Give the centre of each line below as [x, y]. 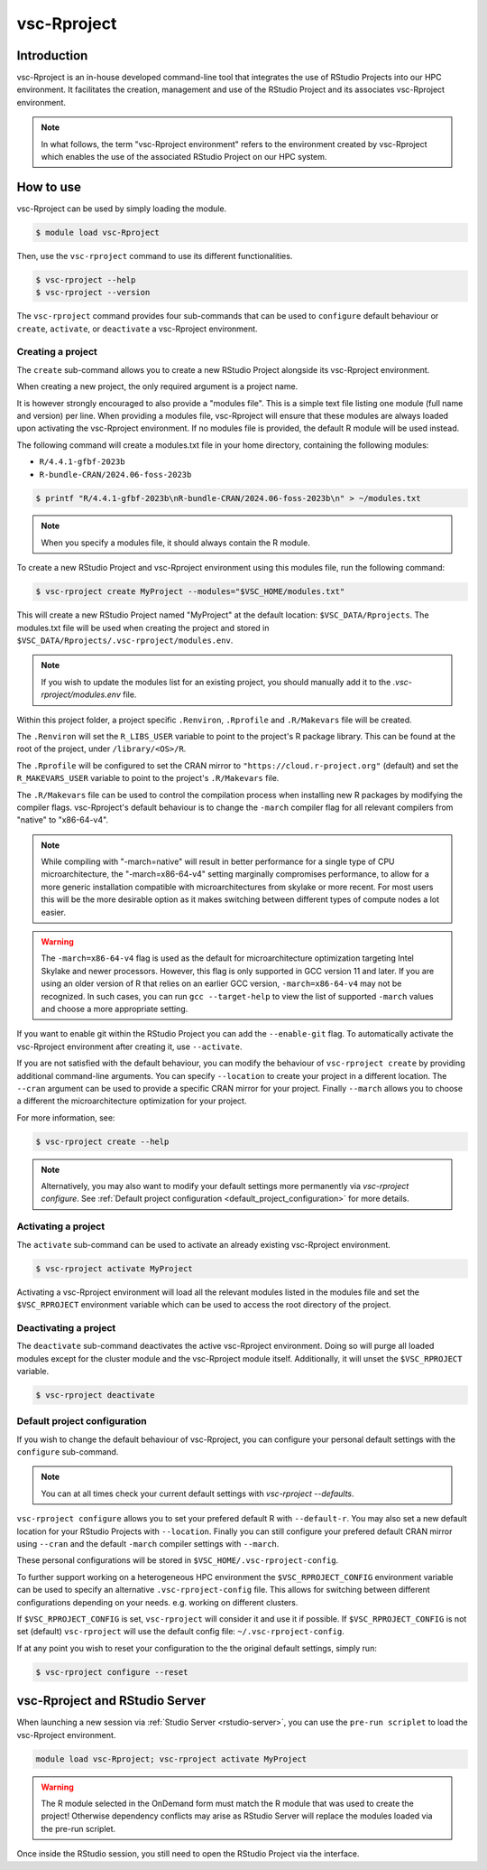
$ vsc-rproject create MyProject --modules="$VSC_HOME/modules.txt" [190, 592]
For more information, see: [66, 1117]
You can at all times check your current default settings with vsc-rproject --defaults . [198, 1493]
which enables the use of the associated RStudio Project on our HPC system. [184, 157]
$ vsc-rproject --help [86, 279]
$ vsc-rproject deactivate [95, 1395]
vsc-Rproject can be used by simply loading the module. [122, 209]
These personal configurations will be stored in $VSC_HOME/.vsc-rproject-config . [178, 1560]
